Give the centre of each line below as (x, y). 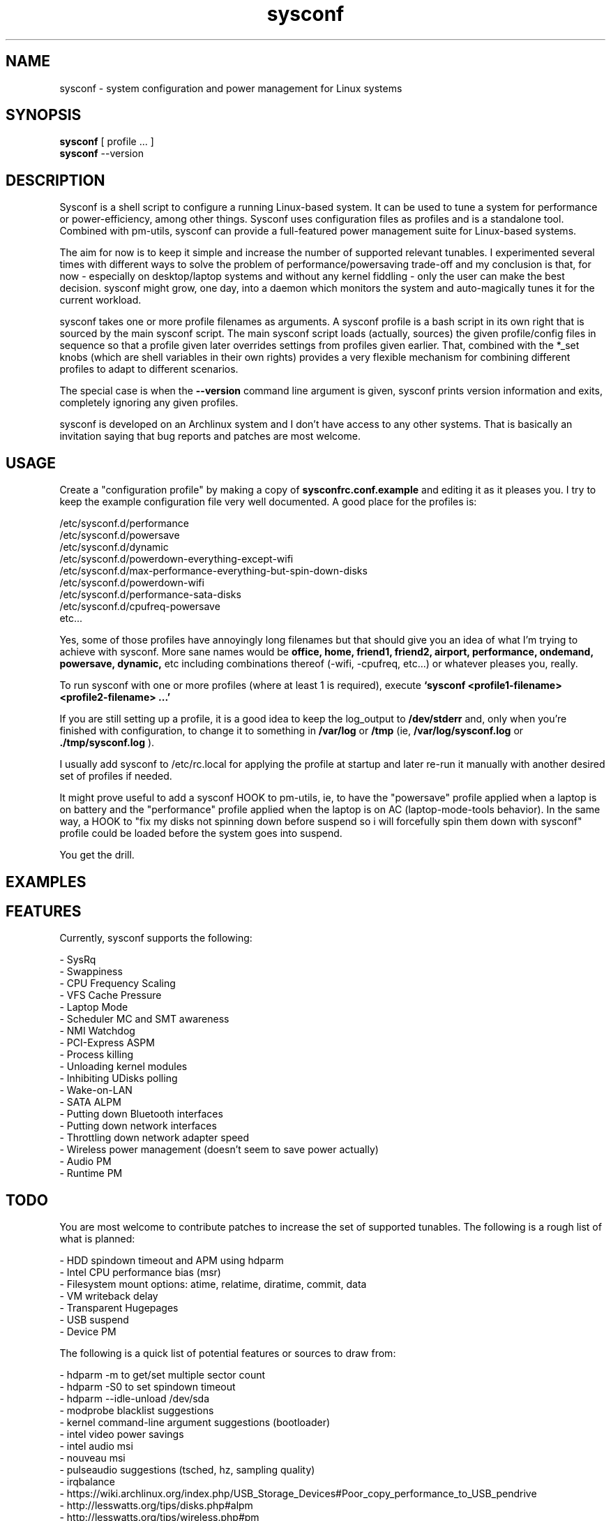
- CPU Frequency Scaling (118, 984)
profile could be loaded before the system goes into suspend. (201, 833)
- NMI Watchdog (97, 1031)
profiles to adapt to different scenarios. (149, 369)
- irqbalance (88, 1482)
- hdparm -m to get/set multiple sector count (163, 1375)
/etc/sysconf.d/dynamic (114, 547)
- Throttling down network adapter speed (154, 1138)
